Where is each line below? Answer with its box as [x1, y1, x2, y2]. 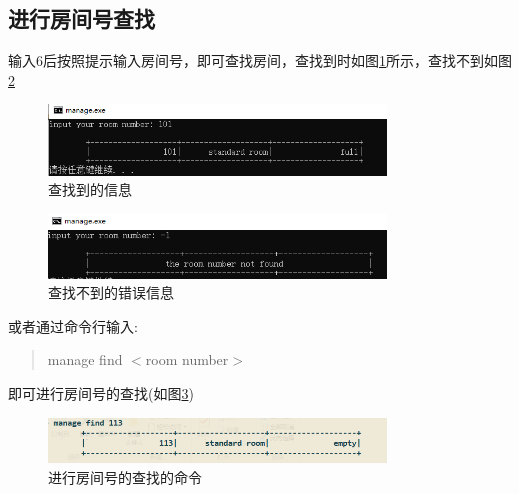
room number [145, 349, 229, 370]
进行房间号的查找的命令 [48, 466, 202, 487]
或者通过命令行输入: [8, 315, 138, 336]
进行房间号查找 [8, 3, 155, 34]
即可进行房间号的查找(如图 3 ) [8, 382, 194, 403]
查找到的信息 [48, 179, 132, 200]
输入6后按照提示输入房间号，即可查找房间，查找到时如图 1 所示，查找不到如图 [8, 50, 512, 71]
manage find [47, 349, 123, 370]
